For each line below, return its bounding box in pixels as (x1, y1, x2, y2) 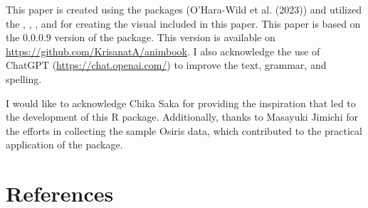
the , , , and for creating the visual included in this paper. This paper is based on (6, 16, 361, 31)
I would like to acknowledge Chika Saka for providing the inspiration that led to (6, 95, 356, 110)
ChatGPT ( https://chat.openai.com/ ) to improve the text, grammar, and (6, 58, 327, 72)
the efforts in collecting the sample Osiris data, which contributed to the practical (6, 123, 362, 138)
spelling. (6, 71, 42, 86)
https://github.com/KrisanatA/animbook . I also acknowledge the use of (6, 43, 320, 58)
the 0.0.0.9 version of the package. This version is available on (6, 30, 275, 45)
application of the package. (6, 137, 123, 152)
